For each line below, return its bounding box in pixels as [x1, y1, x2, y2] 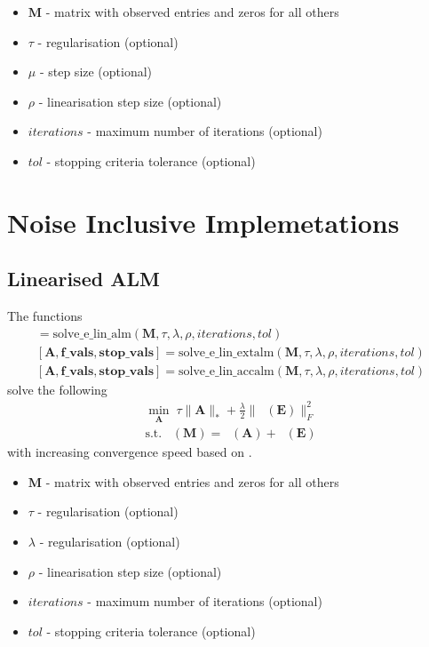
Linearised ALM [7, 265, 160, 292]
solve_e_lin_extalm [179, 346, 274, 359]
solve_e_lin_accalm [179, 364, 274, 378]
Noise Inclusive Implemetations [7, 204, 400, 240]
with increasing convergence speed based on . [7, 443, 252, 461]
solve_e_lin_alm [52, 327, 131, 340]
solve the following [7, 379, 107, 398]
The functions [7, 307, 83, 325]
